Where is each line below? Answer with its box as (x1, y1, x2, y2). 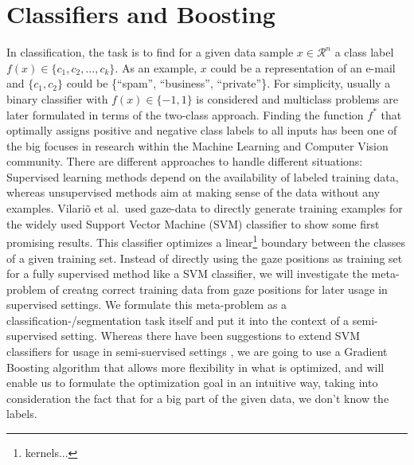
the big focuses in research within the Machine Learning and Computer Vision (6, 137, 389, 154)
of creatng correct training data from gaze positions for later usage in (49, 280, 388, 297)
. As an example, (115, 59, 197, 76)
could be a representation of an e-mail (210, 59, 396, 76)
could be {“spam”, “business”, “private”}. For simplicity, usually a (66, 75, 391, 92)
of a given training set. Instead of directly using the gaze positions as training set (6, 249, 403, 266)
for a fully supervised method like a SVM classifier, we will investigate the (6, 265, 368, 282)
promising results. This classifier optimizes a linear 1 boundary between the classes (6, 232, 406, 250)
